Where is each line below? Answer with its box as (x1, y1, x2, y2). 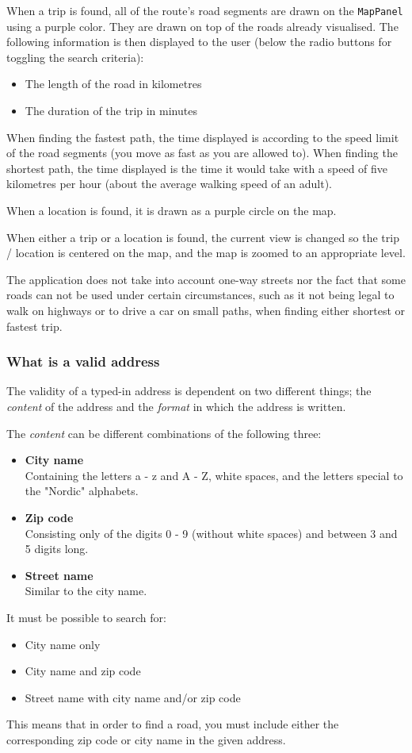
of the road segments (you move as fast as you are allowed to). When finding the (6, 144, 398, 161)
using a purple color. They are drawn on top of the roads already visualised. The (6, 17, 399, 34)
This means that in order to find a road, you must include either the (6, 716, 339, 732)
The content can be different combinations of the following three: (6, 425, 322, 441)
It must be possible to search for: (6, 609, 166, 625)
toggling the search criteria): (6, 48, 144, 65)
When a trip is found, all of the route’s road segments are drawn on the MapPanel (6, 2, 403, 18)
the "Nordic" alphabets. (25, 482, 139, 499)
